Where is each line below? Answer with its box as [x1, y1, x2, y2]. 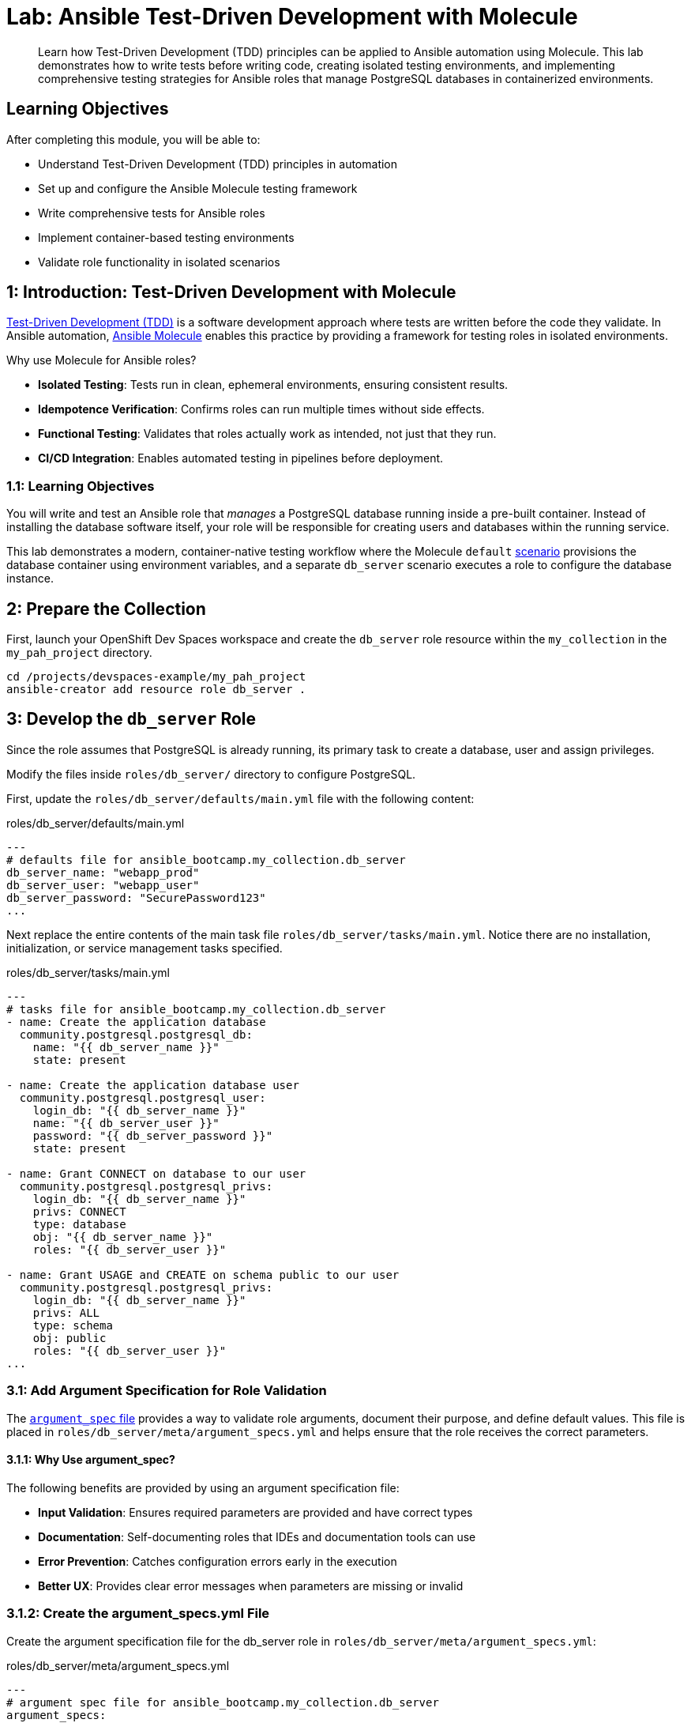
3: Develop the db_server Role [6, 709, 257, 730]
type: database [32, 1217, 126, 1231]
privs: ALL [32, 1306, 100, 1319]
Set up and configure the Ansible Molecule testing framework [38, 181, 358, 195]
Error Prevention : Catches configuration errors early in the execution [38, 1554, 397, 1568]
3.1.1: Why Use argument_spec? [6, 1453, 175, 1467]
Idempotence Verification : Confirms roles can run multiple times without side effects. [38, 402, 485, 417]
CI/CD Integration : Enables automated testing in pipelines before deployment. [38, 451, 444, 466]
